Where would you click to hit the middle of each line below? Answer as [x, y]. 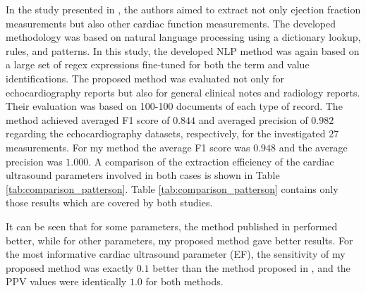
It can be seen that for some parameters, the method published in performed [172, 226]
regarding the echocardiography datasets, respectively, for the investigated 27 [172, 133]
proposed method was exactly [70, 267]
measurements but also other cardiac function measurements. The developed [171, 23]
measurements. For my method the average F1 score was [128, 147]
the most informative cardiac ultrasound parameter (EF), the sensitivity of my [176, 254]
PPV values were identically [66, 281]
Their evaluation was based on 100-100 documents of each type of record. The [174, 106]
